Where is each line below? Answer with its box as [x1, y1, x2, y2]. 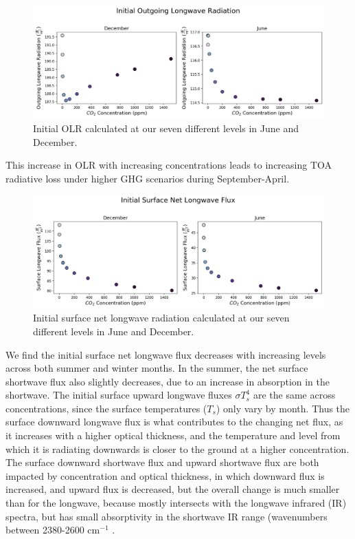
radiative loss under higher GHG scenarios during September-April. [5, 171, 290, 185]
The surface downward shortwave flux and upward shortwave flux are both [5, 455, 319, 469]
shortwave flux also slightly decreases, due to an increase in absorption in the [5, 374, 330, 388]
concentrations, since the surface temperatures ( [5, 401, 207, 415]
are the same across [253, 388, 336, 402]
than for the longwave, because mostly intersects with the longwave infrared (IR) [5, 496, 347, 510]
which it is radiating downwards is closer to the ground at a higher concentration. [5, 441, 350, 456]
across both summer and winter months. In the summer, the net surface [5, 361, 308, 375]
